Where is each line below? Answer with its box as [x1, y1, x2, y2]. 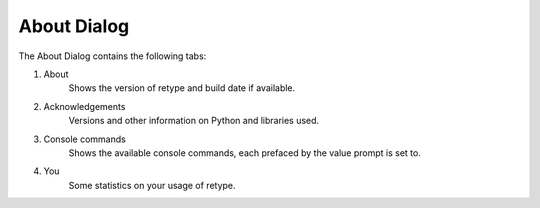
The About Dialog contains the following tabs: [18, 50, 207, 62]
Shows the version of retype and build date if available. [68, 82, 296, 94]
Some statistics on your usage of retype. [68, 179, 236, 191]
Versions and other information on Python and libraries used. [68, 115, 320, 127]
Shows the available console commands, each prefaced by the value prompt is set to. [68, 146, 422, 159]
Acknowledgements [43, 100, 126, 112]
